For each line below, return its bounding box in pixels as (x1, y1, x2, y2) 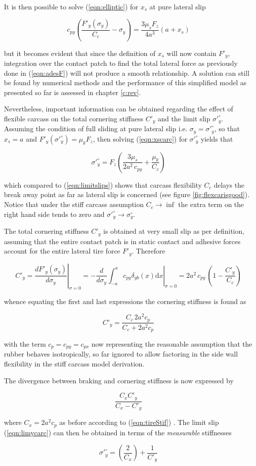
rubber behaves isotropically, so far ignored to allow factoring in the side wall (4, 349, 238, 359)
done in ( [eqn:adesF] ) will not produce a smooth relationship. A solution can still (4, 67, 250, 78)
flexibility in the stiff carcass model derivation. (4, 359, 145, 369)
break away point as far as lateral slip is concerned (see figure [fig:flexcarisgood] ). (4, 189, 250, 200)
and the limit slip (158, 113, 211, 123)
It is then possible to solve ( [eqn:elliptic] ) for (4, 1, 138, 11)
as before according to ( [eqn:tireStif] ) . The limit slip (59, 417, 219, 427)
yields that (201, 133, 233, 144)
